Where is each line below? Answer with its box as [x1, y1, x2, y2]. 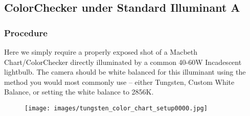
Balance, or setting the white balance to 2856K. [4, 86, 154, 97]
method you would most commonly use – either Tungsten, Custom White [4, 76, 235, 87]
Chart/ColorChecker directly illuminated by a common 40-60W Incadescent [4, 56, 242, 67]
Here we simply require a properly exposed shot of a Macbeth [4, 47, 198, 57]
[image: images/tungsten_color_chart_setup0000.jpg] [25, 104, 208, 112]
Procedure [4, 26, 48, 39]
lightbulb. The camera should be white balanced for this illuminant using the [4, 66, 246, 77]
